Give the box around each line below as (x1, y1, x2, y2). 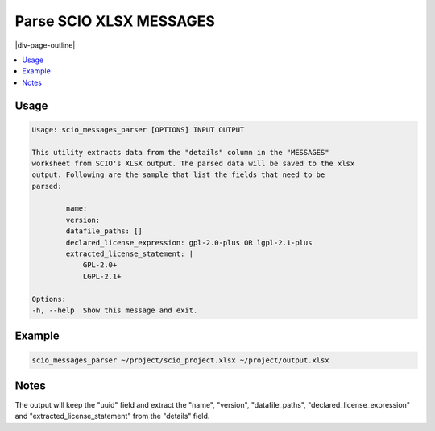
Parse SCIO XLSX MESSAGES (14, 12, 215, 30)
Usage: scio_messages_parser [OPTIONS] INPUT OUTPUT (31, 125, 245, 134)
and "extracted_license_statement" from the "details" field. (14, 412, 210, 421)
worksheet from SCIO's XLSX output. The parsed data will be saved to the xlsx (31, 158, 355, 168)
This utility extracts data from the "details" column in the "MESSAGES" (31, 148, 329, 157)
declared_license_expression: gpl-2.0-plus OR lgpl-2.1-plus (65, 238, 313, 247)
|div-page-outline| (14, 40, 76, 50)
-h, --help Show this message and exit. (31, 305, 198, 315)
